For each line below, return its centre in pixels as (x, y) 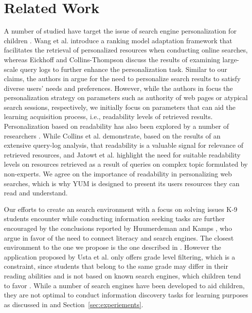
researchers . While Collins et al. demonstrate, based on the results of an (112, 135)
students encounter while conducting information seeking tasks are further (115, 218)
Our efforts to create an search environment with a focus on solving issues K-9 (121, 209)
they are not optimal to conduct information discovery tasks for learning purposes (126, 295)
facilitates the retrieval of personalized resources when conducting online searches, (126, 50)
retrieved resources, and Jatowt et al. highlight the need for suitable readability (122, 154)
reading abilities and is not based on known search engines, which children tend (123, 275)
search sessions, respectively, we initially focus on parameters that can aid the (120, 107)
